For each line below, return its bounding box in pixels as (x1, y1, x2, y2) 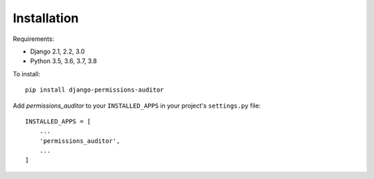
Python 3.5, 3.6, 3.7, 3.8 (30, 57, 97, 65)
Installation (12, 10, 79, 26)
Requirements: (12, 35, 55, 43)
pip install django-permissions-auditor (25, 86, 164, 94)
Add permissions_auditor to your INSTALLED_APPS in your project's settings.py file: (12, 101, 261, 110)
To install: (12, 69, 41, 78)
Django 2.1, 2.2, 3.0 (30, 47, 85, 56)
